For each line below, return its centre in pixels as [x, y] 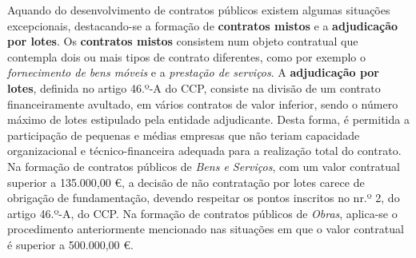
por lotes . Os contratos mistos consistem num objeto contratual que [183, 41]
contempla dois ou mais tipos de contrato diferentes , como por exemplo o [187, 56]
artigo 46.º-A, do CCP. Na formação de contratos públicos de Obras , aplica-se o [202, 213]
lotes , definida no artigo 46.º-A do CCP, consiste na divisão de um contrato [194, 87]
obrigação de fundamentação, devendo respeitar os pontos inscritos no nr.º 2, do [204, 198]
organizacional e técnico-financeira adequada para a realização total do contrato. [204, 151]
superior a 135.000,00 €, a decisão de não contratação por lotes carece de [186, 182]
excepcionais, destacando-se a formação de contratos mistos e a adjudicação [203, 25]
